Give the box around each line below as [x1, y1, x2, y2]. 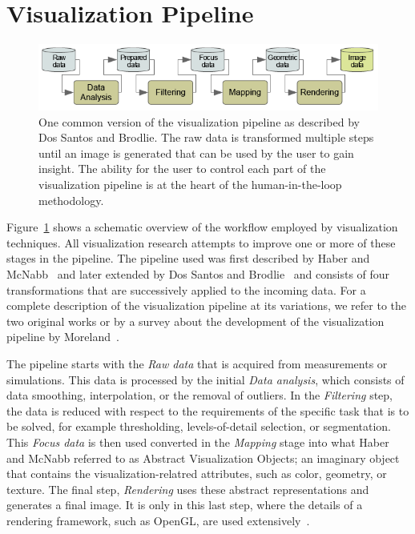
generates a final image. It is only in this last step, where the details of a [6, 496, 363, 513]
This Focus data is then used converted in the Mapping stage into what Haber [6, 433, 389, 450]
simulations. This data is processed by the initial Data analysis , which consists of [6, 371, 405, 387]
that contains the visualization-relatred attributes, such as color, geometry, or [6, 465, 387, 482]
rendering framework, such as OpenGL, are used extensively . [6, 512, 310, 528]
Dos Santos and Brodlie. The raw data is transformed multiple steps [38, 129, 374, 146]
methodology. [38, 191, 104, 208]
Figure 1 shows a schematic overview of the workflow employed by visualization [6, 219, 398, 235]
